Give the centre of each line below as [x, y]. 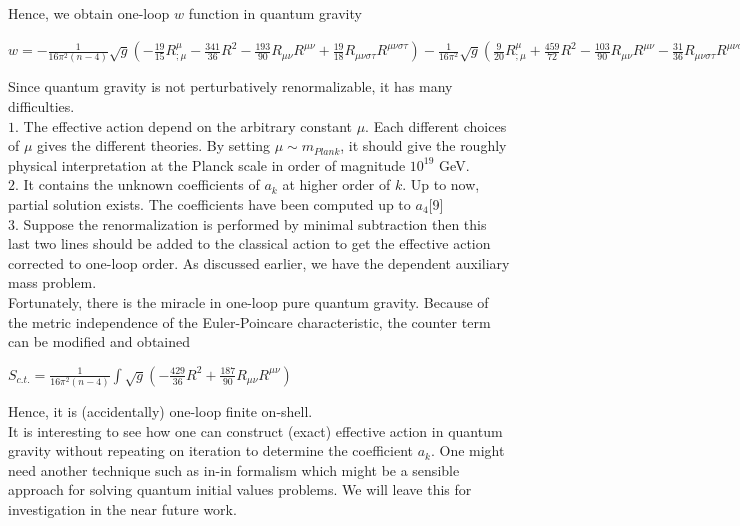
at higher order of [336, 184]
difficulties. [41, 106]
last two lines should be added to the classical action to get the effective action [249, 243]
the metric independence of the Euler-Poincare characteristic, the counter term [249, 321]
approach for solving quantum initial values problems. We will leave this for [240, 489]
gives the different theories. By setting [154, 145]
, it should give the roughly [423, 145]
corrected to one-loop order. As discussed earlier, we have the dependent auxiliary [259, 262]
